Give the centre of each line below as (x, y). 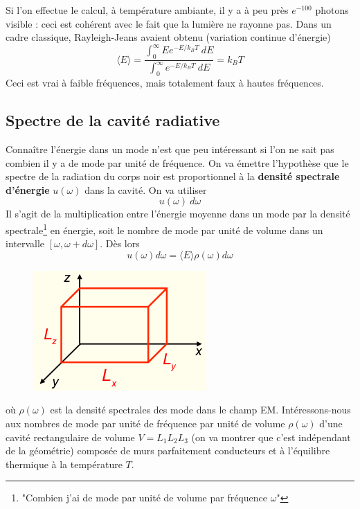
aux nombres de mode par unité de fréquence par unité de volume (145, 423)
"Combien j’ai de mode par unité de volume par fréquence (144, 498)
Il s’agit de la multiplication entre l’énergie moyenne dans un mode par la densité (178, 214)
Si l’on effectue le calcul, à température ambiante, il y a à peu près (147, 10)
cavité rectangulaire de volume (70, 437)
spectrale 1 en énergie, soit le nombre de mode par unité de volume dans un (164, 229)
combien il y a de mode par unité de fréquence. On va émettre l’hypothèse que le (177, 162)
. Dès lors (120, 243)
